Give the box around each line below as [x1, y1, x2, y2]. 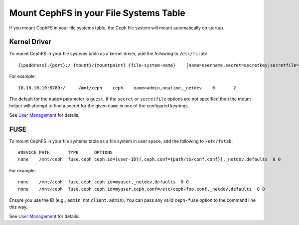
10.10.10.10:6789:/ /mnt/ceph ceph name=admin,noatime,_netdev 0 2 [18, 85, 236, 90]
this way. [9, 204, 27, 210]
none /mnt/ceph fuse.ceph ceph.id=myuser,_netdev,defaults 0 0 [18, 179, 189, 185]
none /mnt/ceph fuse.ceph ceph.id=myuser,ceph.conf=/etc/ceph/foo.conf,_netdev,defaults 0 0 [18, 186, 265, 192]
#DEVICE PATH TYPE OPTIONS [18, 150, 113, 155]
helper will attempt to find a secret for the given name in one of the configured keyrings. [9, 103, 189, 109]
